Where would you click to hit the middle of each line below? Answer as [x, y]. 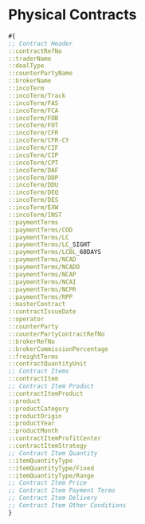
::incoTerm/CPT [33, 163]
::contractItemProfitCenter [55, 438]
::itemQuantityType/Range [51, 476]
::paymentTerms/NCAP [43, 274]
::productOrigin [35, 416]
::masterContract [37, 304]
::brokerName [30, 81]
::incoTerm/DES [33, 200]
